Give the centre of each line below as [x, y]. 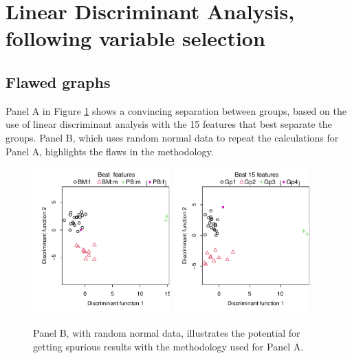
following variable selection [135, 38]
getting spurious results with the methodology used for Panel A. [168, 346]
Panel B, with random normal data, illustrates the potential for [167, 333]
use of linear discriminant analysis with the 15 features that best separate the [169, 124]
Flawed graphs [58, 81]
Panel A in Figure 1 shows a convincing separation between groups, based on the [176, 110]
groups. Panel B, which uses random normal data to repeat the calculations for [172, 137]
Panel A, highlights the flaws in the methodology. [110, 151]
